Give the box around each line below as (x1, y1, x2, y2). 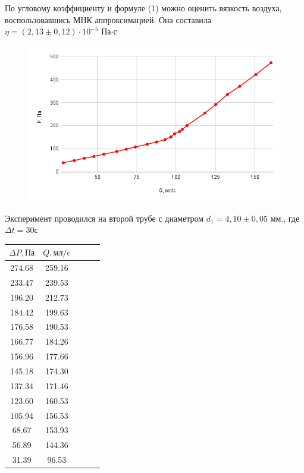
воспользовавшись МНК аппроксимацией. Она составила (5, 13, 212, 26)
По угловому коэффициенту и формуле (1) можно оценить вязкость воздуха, (5, 2, 282, 14)
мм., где (270, 212, 300, 224)
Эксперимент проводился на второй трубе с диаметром (5, 212, 204, 224)
